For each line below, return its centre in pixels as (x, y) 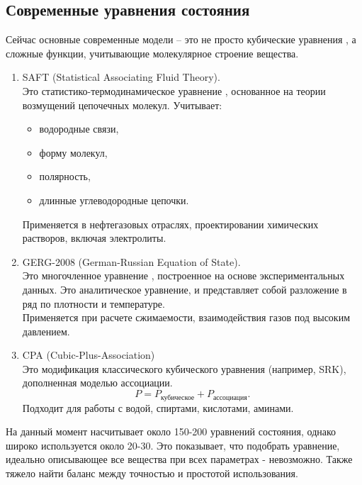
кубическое (177, 397)
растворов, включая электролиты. (94, 238)
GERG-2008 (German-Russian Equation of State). (131, 261)
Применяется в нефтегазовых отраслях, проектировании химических (170, 224)
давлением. (46, 331)
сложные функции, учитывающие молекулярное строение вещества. (152, 53)
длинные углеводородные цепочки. (114, 200)
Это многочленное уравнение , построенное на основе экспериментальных (183, 275)
